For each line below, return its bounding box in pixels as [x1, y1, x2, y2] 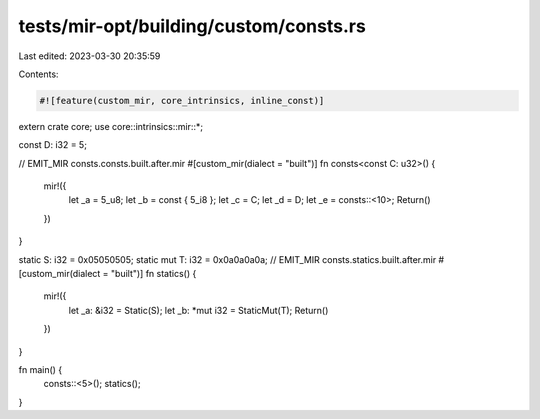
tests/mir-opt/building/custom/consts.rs [18, 15, 367, 37]
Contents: [18, 68, 59, 80]
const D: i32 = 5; [18, 139, 87, 151]
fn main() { [18, 363, 63, 375]
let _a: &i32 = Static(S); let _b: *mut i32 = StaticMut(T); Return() [68, 304, 329, 316]
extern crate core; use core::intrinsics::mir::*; [18, 120, 204, 132]
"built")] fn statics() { [110, 268, 197, 280]
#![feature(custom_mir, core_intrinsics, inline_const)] [39, 95, 325, 106]
